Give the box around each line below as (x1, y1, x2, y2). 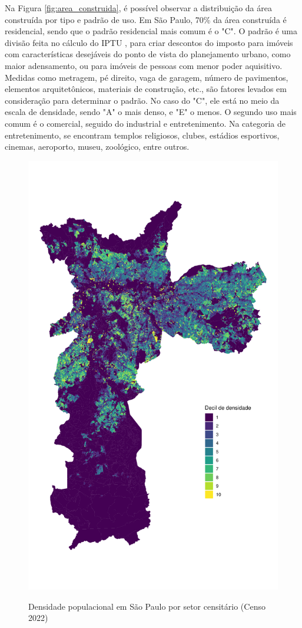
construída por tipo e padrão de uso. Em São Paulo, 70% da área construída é (5, 13, 287, 25)
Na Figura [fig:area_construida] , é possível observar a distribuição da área (5, 2, 272, 14)
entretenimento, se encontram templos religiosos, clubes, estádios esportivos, (5, 129, 280, 141)
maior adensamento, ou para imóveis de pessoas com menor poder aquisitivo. (5, 59, 283, 71)
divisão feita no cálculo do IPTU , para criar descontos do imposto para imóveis (5, 36, 293, 48)
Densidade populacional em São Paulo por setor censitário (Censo (28, 600, 266, 612)
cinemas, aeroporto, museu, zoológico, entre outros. (5, 140, 190, 153)
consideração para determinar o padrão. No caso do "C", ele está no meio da (5, 94, 280, 106)
